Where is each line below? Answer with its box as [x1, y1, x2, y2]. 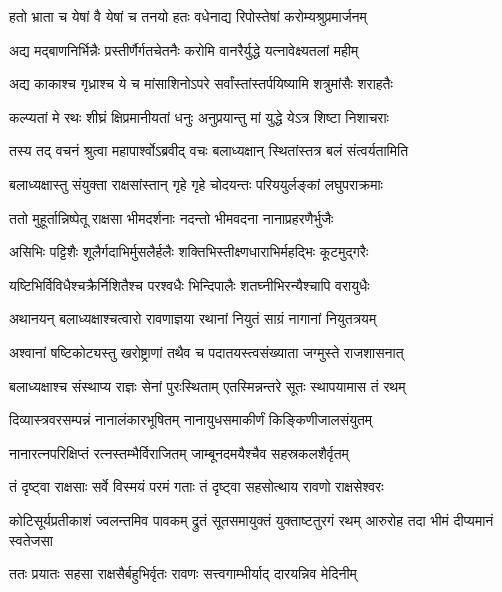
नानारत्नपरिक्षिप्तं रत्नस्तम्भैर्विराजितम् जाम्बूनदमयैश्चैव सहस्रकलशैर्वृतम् [9, 442, 349, 463]
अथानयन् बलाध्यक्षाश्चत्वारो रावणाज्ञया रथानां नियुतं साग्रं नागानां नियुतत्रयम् [9, 308, 377, 329]
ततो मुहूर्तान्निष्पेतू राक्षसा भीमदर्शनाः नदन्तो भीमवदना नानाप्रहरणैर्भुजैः [9, 207, 334, 228]
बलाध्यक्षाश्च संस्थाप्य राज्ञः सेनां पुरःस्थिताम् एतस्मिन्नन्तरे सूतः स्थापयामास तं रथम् [9, 375, 406, 396]
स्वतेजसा [9, 529, 53, 550]
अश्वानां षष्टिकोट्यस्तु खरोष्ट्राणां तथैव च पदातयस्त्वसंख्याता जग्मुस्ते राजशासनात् [9, 341, 404, 362]
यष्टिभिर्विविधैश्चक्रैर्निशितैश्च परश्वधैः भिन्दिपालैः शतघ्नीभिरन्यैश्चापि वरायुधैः [9, 274, 370, 295]
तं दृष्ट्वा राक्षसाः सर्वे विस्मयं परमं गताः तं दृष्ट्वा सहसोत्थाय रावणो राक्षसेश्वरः [9, 476, 384, 497]
